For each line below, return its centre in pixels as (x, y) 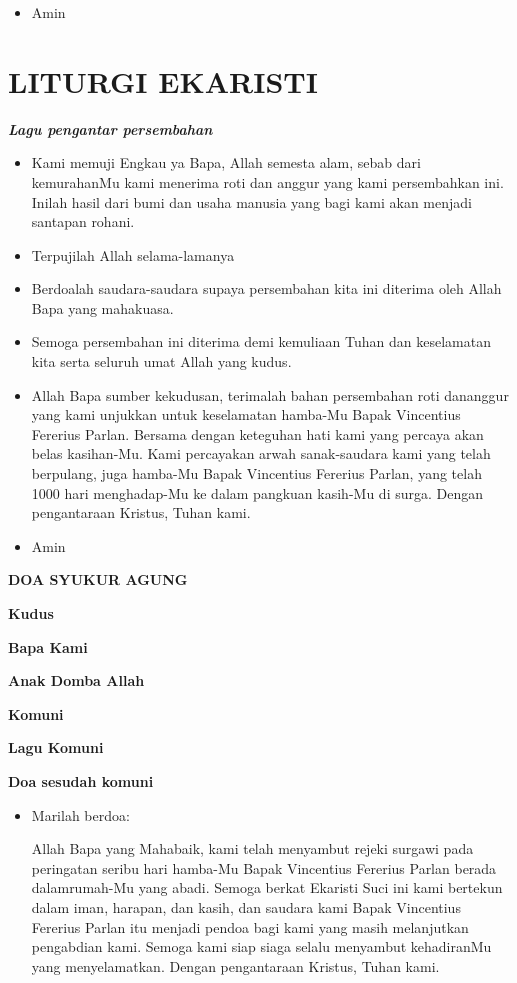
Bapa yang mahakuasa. (102, 307)
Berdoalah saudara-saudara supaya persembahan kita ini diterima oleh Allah (266, 288)
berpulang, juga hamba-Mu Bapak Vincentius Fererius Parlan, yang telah (256, 473)
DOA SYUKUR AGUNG (98, 579)
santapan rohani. (83, 221)
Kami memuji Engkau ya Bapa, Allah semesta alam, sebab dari (226, 162)
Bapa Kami (48, 646)
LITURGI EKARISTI (163, 80)
